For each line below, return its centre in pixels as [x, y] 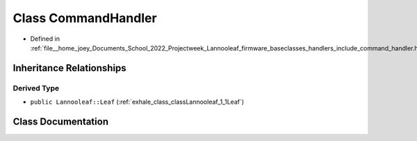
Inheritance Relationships [69, 68]
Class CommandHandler [85, 18]
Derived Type [36, 88]
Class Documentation [61, 121]
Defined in [45, 39]
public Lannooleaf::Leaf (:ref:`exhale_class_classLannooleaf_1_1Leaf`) [137, 102]
